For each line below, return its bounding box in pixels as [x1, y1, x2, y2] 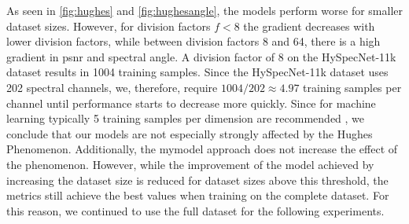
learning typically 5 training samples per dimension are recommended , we [6, 110, 365, 127]
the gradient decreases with [243, 17, 375, 34]
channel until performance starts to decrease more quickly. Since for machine [6, 94, 376, 111]
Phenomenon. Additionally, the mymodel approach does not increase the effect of [6, 141, 398, 157]
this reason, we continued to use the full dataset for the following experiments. [6, 202, 385, 218]
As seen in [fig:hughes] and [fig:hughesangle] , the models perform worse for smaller [6, 2, 403, 18]
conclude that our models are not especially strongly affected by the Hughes [6, 125, 373, 141]
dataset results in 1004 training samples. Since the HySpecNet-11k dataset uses [6, 64, 389, 80]
